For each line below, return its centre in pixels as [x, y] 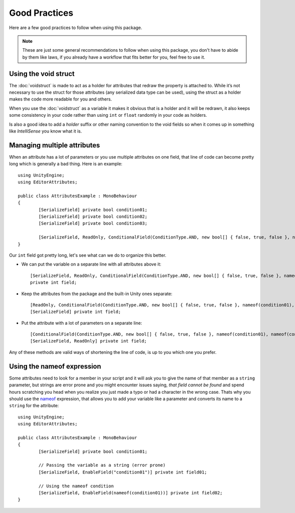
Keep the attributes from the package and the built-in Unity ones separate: [97, 294]
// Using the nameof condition [76, 486]
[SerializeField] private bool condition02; [93, 217]
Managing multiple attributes [55, 145]
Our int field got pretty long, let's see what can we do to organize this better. [88, 255]
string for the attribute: [34, 406]
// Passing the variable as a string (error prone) [102, 465]
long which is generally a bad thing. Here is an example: [66, 164]
